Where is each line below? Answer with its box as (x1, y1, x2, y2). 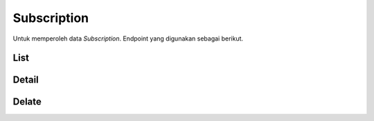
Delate (12, 96, 42, 108)
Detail (12, 74, 39, 86)
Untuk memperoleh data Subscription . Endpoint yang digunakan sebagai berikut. (12, 34, 244, 43)
